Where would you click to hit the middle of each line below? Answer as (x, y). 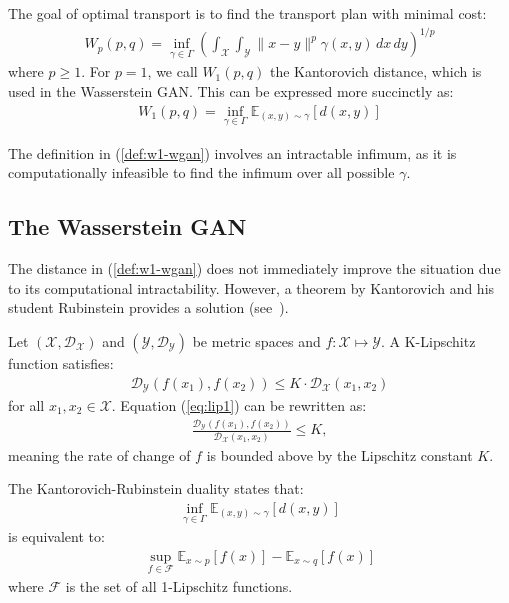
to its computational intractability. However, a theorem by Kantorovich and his (251, 287)
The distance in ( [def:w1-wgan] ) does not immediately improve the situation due (254, 268)
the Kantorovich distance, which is (375, 71)
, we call (172, 71)
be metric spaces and (256, 340)
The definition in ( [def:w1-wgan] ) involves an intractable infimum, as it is (232, 152)
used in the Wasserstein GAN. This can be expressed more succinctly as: (231, 90)
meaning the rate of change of (99, 454)
